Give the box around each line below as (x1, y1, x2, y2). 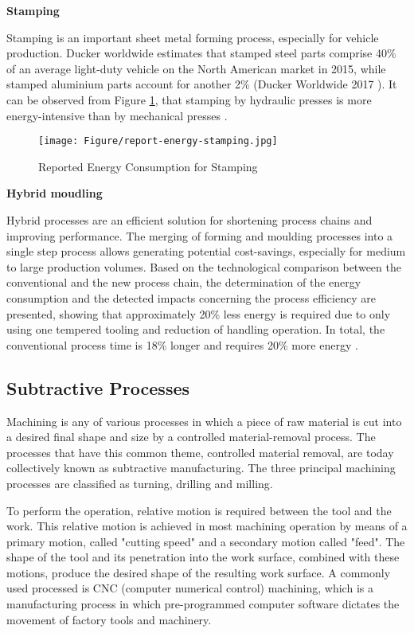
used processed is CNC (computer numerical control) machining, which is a (6, 580, 373, 596)
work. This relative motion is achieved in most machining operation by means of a (6, 518, 408, 534)
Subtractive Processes (6, 375, 190, 400)
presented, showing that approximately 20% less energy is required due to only (6, 305, 391, 322)
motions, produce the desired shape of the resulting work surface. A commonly (6, 564, 391, 580)
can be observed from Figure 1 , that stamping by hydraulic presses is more (6, 91, 372, 107)
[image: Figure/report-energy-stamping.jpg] (38, 135, 278, 147)
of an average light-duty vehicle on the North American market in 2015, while (6, 60, 386, 76)
